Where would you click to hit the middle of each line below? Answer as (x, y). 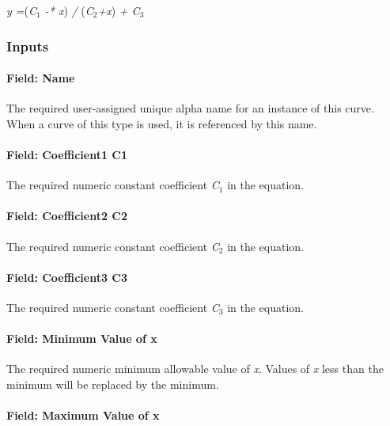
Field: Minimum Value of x (82, 339)
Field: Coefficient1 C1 (67, 155)
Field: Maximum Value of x (83, 415)
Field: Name (41, 78)
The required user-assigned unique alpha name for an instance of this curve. (190, 108)
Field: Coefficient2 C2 (67, 216)
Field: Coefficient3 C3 (67, 277)
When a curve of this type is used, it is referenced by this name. (162, 123)
